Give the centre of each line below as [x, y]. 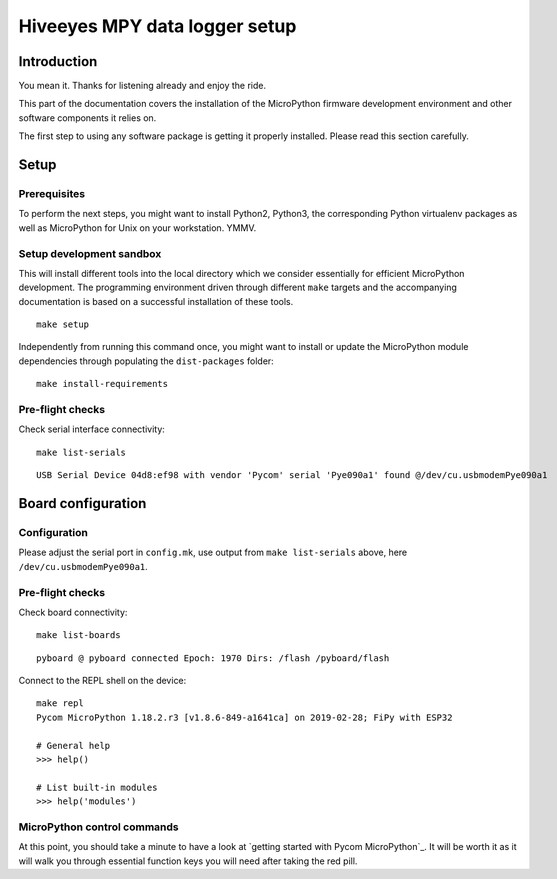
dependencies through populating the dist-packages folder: [146, 361]
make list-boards [78, 635]
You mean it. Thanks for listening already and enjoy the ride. [142, 86]
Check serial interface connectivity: [91, 429]
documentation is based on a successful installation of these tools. [156, 301]
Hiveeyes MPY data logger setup [157, 26]
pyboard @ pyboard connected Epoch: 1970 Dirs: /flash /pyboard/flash [213, 658]
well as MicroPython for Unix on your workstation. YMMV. [137, 227]
